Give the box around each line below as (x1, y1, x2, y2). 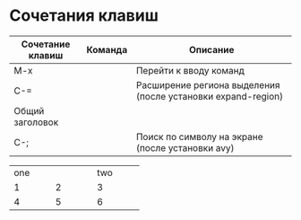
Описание (189, 43, 235, 56)
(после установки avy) (135, 141, 235, 154)
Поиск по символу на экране (135, 130, 263, 143)
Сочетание (21, 38, 71, 50)
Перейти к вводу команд (135, 64, 245, 76)
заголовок (13, 116, 59, 128)
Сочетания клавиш (9, 5, 159, 26)
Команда (86, 43, 128, 56)
